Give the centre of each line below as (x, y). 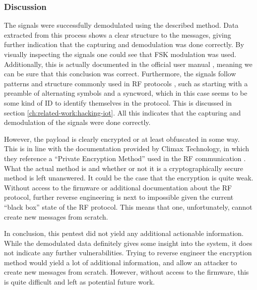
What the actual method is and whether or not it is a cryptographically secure (124, 168)
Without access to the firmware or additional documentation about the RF (118, 187)
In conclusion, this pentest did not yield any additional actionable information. (124, 233)
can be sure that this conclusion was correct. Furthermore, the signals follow (120, 74)
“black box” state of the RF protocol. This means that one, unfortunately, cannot (128, 206)
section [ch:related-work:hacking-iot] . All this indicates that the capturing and (123, 112)
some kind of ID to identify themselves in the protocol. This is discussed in (118, 102)
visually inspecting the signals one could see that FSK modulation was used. (120, 54)
